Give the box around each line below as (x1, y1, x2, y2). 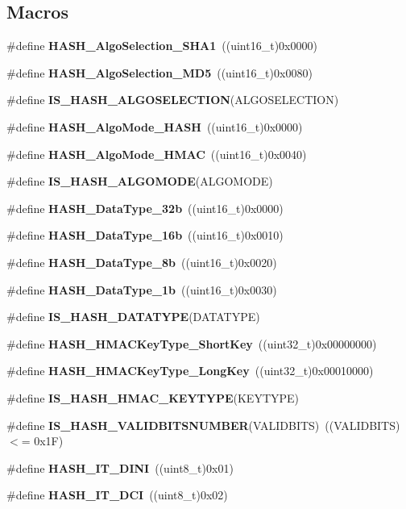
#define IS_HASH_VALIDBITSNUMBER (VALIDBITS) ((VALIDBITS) (6, 416, 400, 433)
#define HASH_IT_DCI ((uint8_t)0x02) (6, 486, 228, 503)
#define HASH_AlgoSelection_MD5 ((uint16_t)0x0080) (6, 64, 313, 81)
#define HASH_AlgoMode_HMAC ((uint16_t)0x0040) (6, 145, 307, 162)
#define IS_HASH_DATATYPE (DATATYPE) (6, 308, 260, 325)
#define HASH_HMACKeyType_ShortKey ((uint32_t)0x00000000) (6, 335, 377, 352)
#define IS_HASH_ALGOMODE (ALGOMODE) (6, 173, 273, 190)
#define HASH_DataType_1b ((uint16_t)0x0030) (6, 281, 277, 298)
